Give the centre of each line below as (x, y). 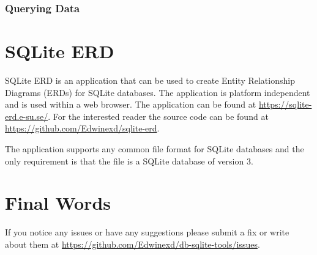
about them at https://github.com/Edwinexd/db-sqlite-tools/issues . (132, 244)
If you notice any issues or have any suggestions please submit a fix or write (147, 232)
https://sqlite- (285, 104)
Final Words (58, 203)
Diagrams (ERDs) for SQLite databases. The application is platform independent (158, 92)
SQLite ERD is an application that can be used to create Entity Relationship (150, 80)
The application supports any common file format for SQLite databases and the (155, 148)
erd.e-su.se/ (27, 116)
